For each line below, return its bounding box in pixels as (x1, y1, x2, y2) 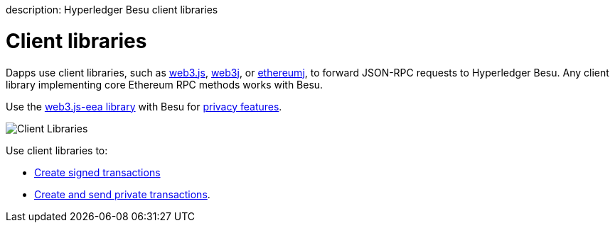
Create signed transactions (34, 166, 161, 178)
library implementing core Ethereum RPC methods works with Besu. (6, 78, 323, 91)
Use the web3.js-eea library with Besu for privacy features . (6, 100, 282, 113)
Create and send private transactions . (34, 188, 210, 200)
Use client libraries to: (6, 144, 108, 156)
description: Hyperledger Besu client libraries (6, 4, 218, 16)
